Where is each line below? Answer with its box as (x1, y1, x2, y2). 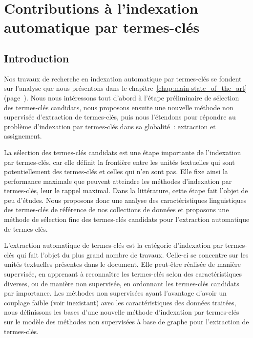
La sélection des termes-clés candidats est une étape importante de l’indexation (4, 147, 241, 157)
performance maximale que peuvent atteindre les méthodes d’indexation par (4, 176, 232, 186)
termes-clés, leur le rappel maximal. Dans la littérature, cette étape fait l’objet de (4, 185, 248, 196)
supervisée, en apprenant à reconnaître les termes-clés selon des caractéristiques (4, 269, 242, 279)
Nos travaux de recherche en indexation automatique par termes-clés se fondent (4, 73, 242, 83)
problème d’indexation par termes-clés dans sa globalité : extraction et (4, 121, 216, 131)
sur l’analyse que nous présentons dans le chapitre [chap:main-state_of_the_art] (4, 83, 247, 93)
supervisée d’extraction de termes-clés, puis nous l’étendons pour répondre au (4, 112, 236, 122)
